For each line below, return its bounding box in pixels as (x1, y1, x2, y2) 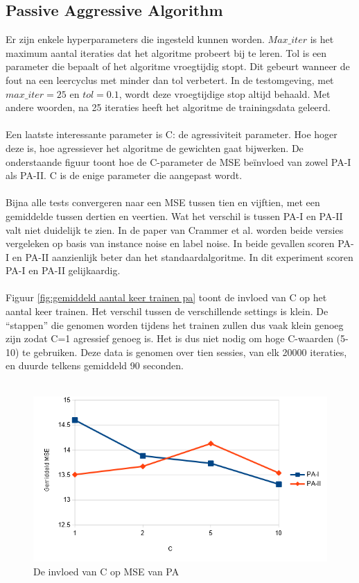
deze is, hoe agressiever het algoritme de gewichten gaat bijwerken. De (6, 140, 304, 155)
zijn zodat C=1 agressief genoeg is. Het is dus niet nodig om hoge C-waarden (6, 331, 333, 346)
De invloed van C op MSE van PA (33, 564, 179, 578)
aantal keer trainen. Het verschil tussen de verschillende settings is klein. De (6, 304, 329, 319)
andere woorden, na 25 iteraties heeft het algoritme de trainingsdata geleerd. (6, 100, 331, 115)
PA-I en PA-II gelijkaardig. (6, 263, 121, 278)
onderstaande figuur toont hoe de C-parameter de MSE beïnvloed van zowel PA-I (6, 154, 351, 169)
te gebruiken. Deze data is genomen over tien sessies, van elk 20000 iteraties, (22, 344, 347, 359)
